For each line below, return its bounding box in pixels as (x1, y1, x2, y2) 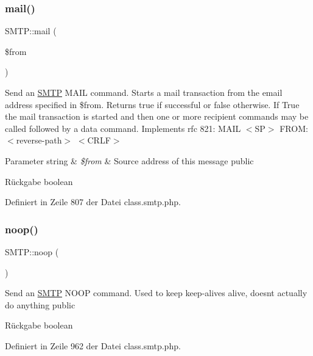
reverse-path (16, 134, 62, 147)
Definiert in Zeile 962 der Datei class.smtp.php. (5, 339, 181, 352)
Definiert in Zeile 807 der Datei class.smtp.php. (5, 195, 181, 208)
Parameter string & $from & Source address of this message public (5, 154, 254, 167)
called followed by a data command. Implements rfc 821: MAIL (5, 122, 241, 134)
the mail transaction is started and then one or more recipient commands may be (5, 110, 309, 123)
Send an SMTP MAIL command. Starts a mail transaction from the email (5, 86, 283, 98)
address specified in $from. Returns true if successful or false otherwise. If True (5, 98, 300, 111)
